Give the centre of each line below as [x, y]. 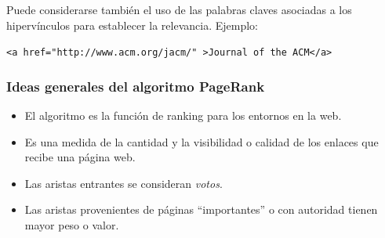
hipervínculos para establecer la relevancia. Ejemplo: [132, 25]
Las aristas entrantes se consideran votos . [123, 183]
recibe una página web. [80, 157]
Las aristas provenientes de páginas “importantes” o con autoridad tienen [201, 209]
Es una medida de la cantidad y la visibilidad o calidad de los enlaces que [202, 141]
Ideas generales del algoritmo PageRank [136, 86]
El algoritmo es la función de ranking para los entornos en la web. [183, 115]
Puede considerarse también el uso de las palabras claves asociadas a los [179, 9]
